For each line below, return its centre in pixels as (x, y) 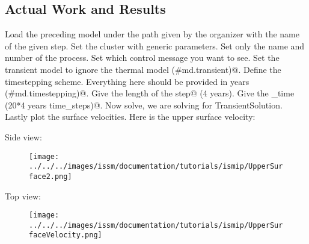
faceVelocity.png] (66, 235)
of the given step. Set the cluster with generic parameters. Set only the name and (155, 45)
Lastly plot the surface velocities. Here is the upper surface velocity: (130, 117)
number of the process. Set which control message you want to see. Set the (142, 58)
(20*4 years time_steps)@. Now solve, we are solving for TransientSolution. (144, 105)
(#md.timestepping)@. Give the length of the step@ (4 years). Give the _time (150, 93)
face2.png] (50, 176)
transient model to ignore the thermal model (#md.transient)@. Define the (143, 69)
